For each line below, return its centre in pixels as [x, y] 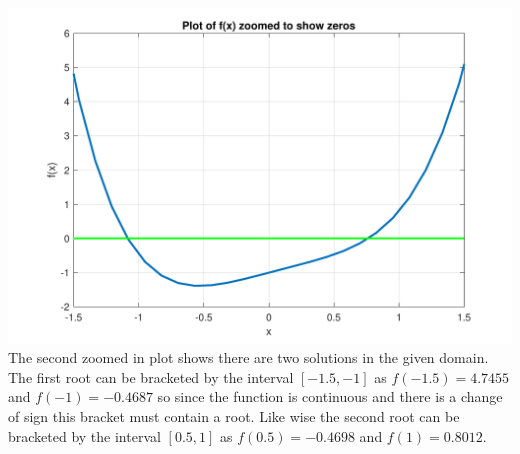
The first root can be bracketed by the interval [151, 376]
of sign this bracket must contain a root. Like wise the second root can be [234, 416]
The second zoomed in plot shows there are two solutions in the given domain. [248, 357]
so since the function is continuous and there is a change [330, 396]
